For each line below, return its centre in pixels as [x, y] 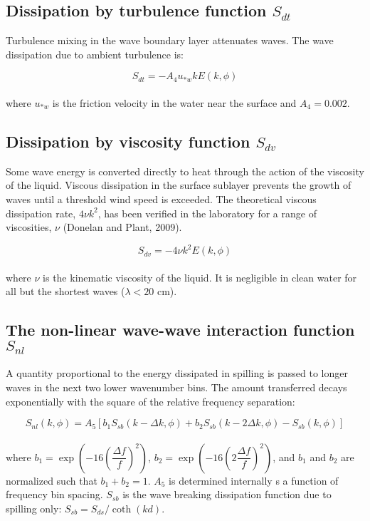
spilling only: [34, 508]
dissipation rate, [41, 213]
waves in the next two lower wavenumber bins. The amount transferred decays [176, 387]
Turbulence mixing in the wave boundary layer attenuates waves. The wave [170, 40]
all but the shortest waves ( [65, 291]
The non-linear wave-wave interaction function [180, 330]
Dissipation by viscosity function [128, 141]
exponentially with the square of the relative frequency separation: [150, 401]
